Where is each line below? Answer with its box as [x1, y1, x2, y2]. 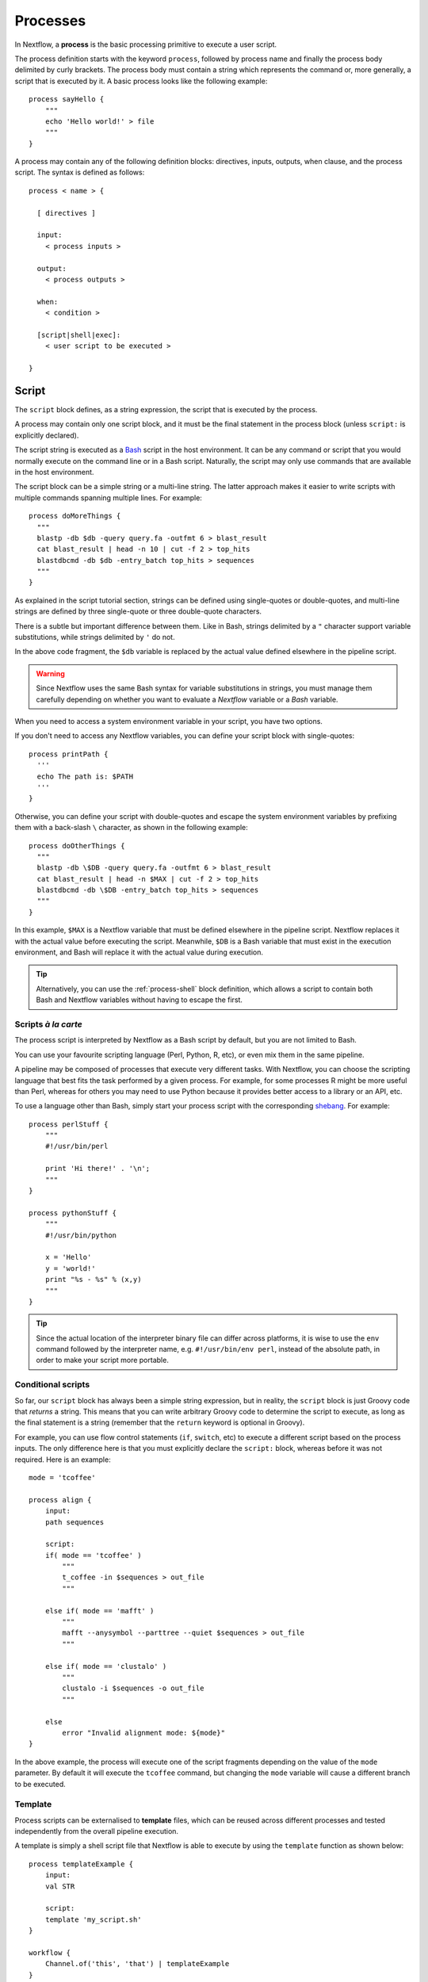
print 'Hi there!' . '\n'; [44, 1164, 151, 1173]
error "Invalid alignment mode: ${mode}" [62, 1728, 226, 1737]
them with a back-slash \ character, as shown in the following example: [14, 823, 249, 832]
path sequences [44, 1517, 105, 1526]
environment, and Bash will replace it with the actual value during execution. [14, 947, 263, 957]
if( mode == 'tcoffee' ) [44, 1551, 142, 1559]
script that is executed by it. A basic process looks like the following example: [14, 76, 268, 86]
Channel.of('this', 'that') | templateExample [44, 1959, 230, 1969]
